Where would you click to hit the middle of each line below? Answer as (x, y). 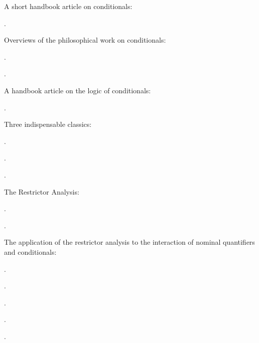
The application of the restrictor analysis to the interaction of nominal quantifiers (129, 242)
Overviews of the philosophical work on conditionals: (85, 40)
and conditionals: (30, 251)
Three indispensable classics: (48, 124)
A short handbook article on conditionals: (68, 6)
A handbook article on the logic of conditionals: (78, 90)
